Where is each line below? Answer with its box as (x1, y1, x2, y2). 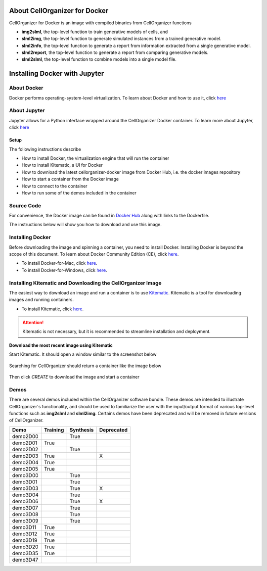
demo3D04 (12, 491, 39, 498)
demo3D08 (12, 511, 39, 518)
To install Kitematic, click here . (21, 306, 84, 312)
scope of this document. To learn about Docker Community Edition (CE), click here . (9, 251, 179, 257)
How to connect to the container (21, 183, 88, 189)
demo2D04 (12, 459, 39, 466)
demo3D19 (12, 537, 38, 544)
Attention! (22, 320, 44, 326)
